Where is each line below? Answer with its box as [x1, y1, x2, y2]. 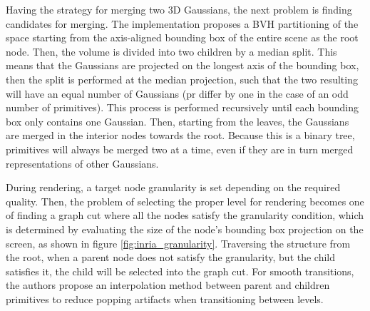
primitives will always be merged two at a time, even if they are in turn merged [6, 141, 354, 156]
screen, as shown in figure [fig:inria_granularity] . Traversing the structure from [6, 235, 351, 250]
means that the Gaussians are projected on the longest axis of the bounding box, [6, 58, 359, 73]
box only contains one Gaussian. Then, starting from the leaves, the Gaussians [6, 113, 349, 128]
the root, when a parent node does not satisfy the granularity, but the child [6, 250, 336, 265]
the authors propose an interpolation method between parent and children [6, 277, 330, 292]
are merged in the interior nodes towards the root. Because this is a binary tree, [6, 128, 355, 143]
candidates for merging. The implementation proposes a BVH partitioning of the [6, 16, 359, 31]
